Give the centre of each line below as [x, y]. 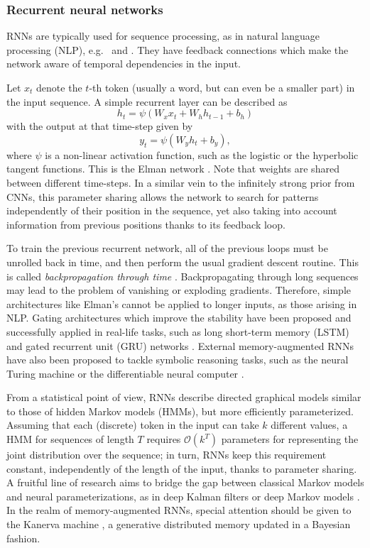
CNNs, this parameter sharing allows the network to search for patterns [163, 196]
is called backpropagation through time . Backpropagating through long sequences [183, 276]
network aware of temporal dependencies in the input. [124, 64]
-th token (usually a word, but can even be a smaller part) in [222, 87]
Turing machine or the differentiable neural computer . [125, 373]
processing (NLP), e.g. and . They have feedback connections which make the [178, 49]
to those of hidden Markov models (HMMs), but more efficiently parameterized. [180, 411]
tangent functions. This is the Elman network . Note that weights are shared [173, 169]
